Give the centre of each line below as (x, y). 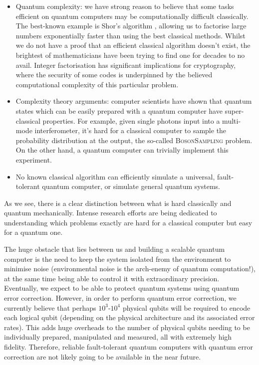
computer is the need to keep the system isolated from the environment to (118, 259)
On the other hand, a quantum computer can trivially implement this (122, 150)
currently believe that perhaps (50, 307)
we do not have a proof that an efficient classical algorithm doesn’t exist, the (133, 45)
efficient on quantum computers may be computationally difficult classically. (132, 16)
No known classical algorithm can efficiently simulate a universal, (115, 176)
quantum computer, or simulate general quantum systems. (131, 186)
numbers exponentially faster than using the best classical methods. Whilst (130, 35)
